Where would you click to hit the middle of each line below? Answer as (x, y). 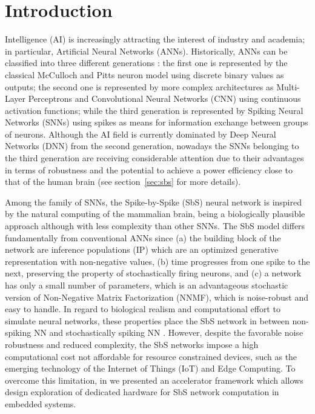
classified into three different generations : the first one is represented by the (146, 63)
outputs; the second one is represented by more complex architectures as (139, 86)
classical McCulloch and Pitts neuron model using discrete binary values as (144, 74)
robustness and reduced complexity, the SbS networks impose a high (132, 344)
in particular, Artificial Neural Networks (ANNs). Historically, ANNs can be (146, 51)
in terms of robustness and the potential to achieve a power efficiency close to (149, 169)
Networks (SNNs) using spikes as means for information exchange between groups (157, 122)
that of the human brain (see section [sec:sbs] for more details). (123, 182)
